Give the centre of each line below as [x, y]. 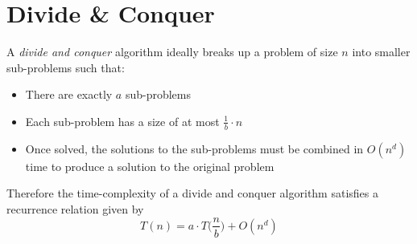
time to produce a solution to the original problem [150, 166]
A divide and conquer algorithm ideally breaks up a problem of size [172, 52]
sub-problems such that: [66, 67]
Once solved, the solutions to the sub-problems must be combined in [194, 148]
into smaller [381, 52]
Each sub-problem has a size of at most [122, 121]
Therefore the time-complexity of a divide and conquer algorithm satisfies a [192, 193]
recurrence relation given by [75, 208]
